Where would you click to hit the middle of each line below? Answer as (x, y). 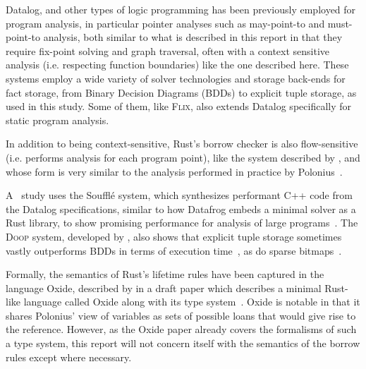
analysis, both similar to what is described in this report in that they (193, 37)
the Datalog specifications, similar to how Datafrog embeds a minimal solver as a (181, 208)
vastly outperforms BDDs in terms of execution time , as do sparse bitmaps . (174, 250)
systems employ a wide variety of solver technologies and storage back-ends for (176, 78)
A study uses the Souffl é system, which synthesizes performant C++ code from (179, 195)
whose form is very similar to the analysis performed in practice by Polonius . (174, 171)
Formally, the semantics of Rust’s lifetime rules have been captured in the (165, 274)
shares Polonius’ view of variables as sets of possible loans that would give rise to (181, 315)
